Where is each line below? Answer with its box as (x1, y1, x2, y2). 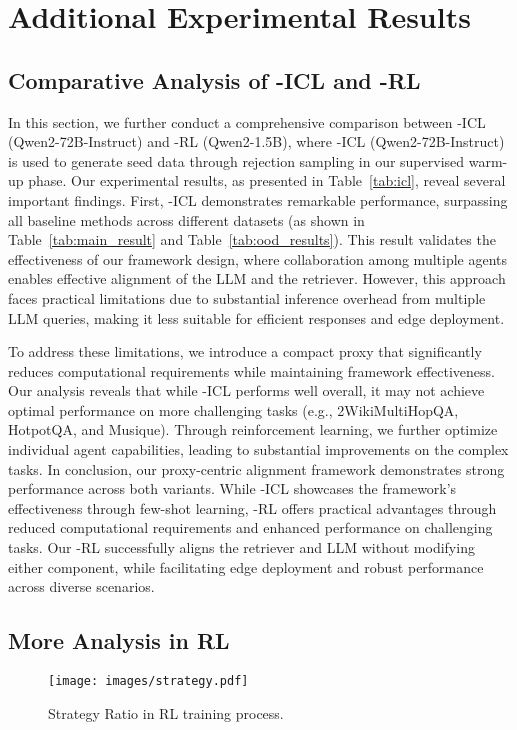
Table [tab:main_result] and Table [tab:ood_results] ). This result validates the (8, 229, 496, 250)
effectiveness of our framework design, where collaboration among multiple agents (8, 248, 508, 269)
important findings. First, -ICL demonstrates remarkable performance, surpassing (8, 189, 508, 210)
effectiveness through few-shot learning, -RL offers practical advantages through (8, 497, 497, 518)
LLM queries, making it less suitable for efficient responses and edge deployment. (8, 307, 505, 328)
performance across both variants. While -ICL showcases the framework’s (8, 478, 457, 499)
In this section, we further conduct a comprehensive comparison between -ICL (8, 111, 486, 132)
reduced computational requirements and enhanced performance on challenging (8, 517, 493, 538)
